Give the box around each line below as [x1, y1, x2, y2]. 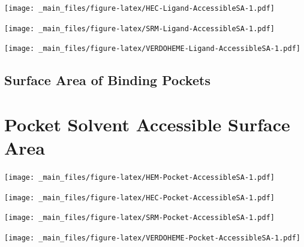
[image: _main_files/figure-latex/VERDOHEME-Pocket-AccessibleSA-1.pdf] [4, 234, 300, 243]
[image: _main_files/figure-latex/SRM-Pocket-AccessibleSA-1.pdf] [4, 213, 275, 222]
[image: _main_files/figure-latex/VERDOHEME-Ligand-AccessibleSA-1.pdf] [4, 44, 300, 53]
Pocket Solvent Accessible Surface [4, 112, 290, 136]
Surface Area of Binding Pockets [4, 71, 210, 89]
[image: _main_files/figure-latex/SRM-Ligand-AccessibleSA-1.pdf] [4, 24, 275, 33]
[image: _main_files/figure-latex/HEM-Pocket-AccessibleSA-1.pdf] [4, 173, 275, 182]
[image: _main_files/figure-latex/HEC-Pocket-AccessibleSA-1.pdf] [4, 193, 275, 202]
